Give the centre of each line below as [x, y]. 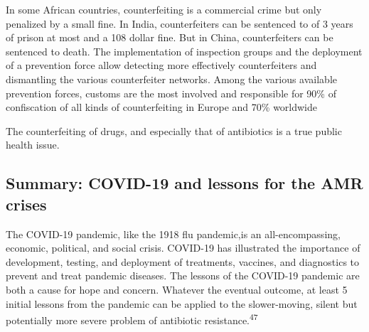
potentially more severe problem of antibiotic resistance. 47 [132, 319]
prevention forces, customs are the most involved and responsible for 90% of [171, 93]
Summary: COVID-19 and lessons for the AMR [184, 183]
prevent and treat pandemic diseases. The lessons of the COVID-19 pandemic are [183, 275]
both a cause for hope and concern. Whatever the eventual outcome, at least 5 [177, 289]
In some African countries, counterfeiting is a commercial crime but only [164, 9]
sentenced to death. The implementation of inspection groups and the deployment [184, 51]
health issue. [33, 145]
